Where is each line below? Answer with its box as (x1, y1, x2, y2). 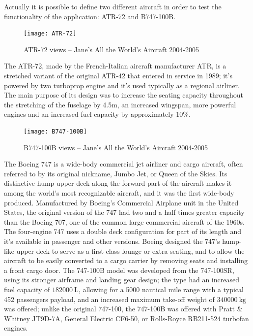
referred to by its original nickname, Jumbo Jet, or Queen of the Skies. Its (4, 168, 227, 178)
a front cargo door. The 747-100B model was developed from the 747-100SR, (4, 265, 234, 275)
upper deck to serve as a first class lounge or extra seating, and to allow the (16, 245, 245, 256)
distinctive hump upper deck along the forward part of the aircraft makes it (4, 178, 232, 188)
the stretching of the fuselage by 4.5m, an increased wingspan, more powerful (4, 99, 236, 109)
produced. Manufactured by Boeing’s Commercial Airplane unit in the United (4, 197, 239, 207)
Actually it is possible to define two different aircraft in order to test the (4, 1, 222, 11)
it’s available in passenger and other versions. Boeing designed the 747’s (4, 236, 220, 246)
